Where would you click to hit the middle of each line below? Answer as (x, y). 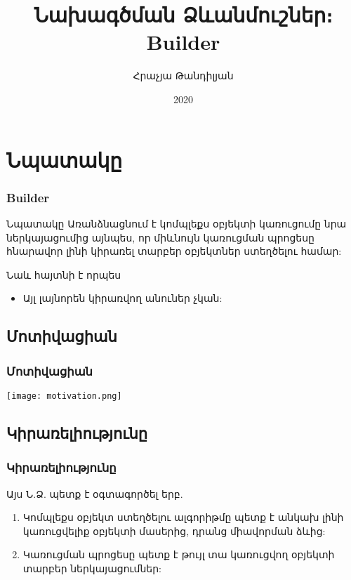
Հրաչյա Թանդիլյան (183, 75)
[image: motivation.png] (64, 396)
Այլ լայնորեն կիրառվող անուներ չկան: (122, 298)
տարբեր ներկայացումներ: (92, 568)
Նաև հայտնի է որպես (64, 274)
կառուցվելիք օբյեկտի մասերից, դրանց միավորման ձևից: (174, 530)
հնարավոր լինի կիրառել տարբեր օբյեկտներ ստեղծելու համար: (174, 251)
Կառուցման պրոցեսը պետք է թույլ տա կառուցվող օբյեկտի (179, 554)
